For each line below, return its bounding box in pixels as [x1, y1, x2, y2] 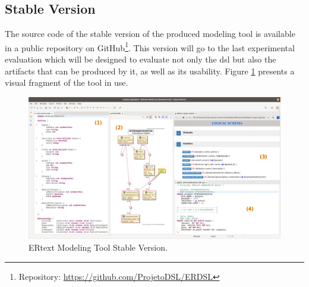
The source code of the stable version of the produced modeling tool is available [5, 27, 295, 40]
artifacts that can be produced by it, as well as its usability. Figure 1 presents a [5, 64, 295, 77]
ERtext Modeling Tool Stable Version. [29, 241, 168, 253]
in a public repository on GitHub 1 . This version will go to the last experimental [5, 39, 295, 54]
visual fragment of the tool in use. [5, 76, 128, 89]
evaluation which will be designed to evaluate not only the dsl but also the [5, 53, 276, 65]
